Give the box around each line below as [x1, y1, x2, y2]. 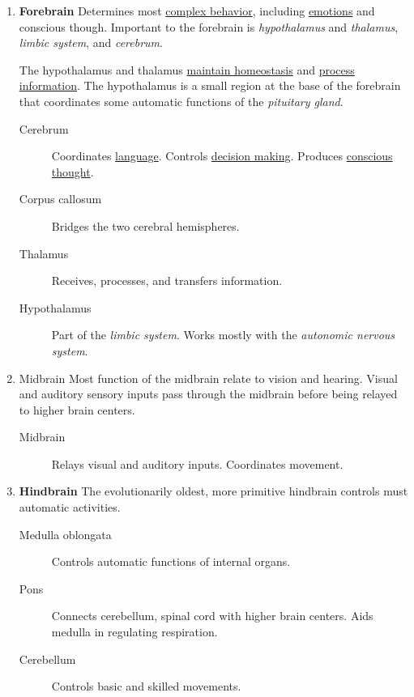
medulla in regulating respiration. [51, 623, 218, 640]
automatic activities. [19, 499, 121, 516]
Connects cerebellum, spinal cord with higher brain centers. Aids [51, 607, 373, 624]
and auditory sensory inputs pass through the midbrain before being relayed [19, 385, 398, 402]
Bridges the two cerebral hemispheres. [51, 217, 240, 234]
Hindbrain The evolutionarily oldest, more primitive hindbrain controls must [19, 482, 408, 499]
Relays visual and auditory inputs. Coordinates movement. [51, 455, 344, 472]
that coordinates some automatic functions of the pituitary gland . [19, 92, 344, 109]
